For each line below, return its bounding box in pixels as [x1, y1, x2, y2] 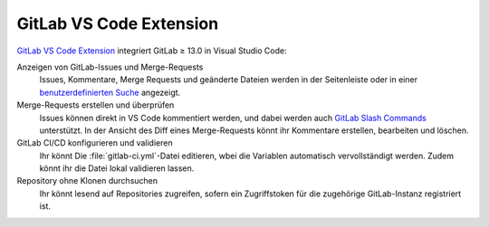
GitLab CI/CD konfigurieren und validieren [16, 137, 173, 148]
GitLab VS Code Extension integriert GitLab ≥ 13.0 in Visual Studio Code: [16, 45, 287, 56]
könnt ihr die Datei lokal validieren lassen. [39, 163, 195, 174]
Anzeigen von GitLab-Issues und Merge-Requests [16, 61, 204, 72]
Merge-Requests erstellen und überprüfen [16, 99, 175, 110]
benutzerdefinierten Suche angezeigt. [39, 87, 181, 98]
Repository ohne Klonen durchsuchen [16, 175, 158, 186]
